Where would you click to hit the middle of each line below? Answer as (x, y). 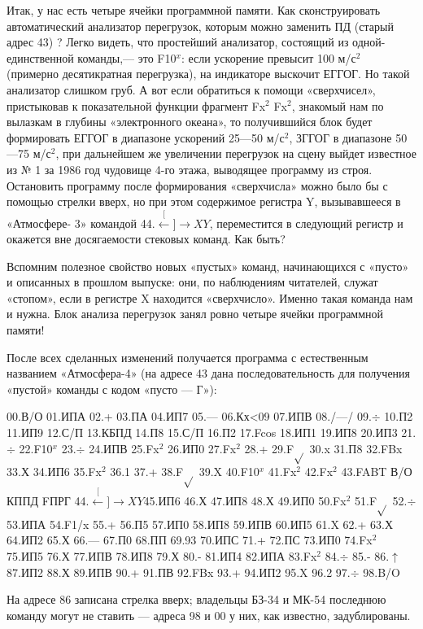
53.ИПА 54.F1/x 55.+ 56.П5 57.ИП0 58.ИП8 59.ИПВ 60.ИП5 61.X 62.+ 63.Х (200, 524)
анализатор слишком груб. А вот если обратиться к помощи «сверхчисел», (191, 89)
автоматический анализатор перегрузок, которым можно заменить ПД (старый (200, 26)
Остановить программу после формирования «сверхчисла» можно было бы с (197, 185)
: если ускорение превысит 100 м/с (268, 57)
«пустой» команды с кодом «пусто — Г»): (112, 389)
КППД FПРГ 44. (48, 500)
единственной (40, 57)
